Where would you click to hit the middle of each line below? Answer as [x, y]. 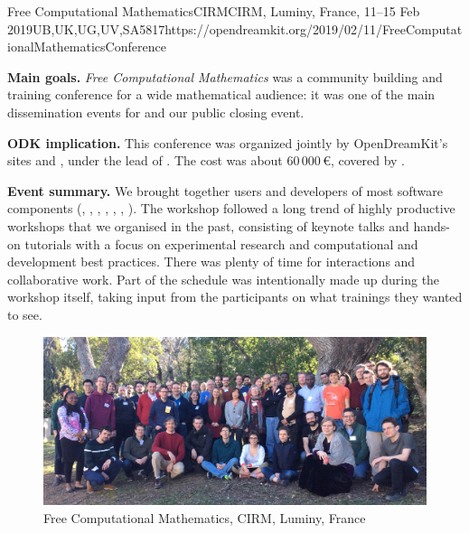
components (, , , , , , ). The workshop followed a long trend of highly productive [231, 208]
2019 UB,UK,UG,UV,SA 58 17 [86, 28]
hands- [431, 225]
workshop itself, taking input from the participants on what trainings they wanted [235, 297]
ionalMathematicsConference [87, 47]
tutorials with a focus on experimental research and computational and [221, 243]
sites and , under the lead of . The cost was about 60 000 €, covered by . [206, 160]
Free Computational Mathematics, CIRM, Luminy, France [205, 517]
